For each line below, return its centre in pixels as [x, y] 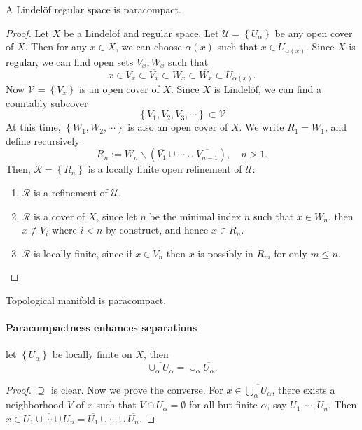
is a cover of [59, 216]
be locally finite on [92, 354]
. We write [262, 127]
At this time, [33, 127]
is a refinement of [70, 192]
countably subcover [47, 102]
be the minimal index [195, 216]
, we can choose [149, 46]
